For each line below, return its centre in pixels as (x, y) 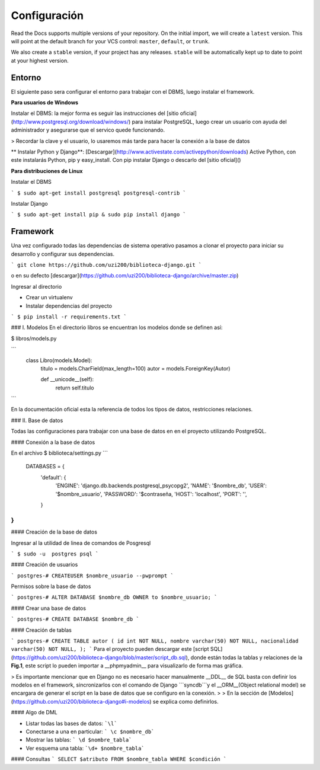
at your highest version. (40, 60)
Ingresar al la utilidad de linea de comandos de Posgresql (81, 543)
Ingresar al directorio (36, 286)
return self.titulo (75, 388)
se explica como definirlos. (185, 701)
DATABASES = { (45, 467)
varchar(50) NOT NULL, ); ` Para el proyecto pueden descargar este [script (110, 649)
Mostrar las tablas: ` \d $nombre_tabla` (79, 740)
